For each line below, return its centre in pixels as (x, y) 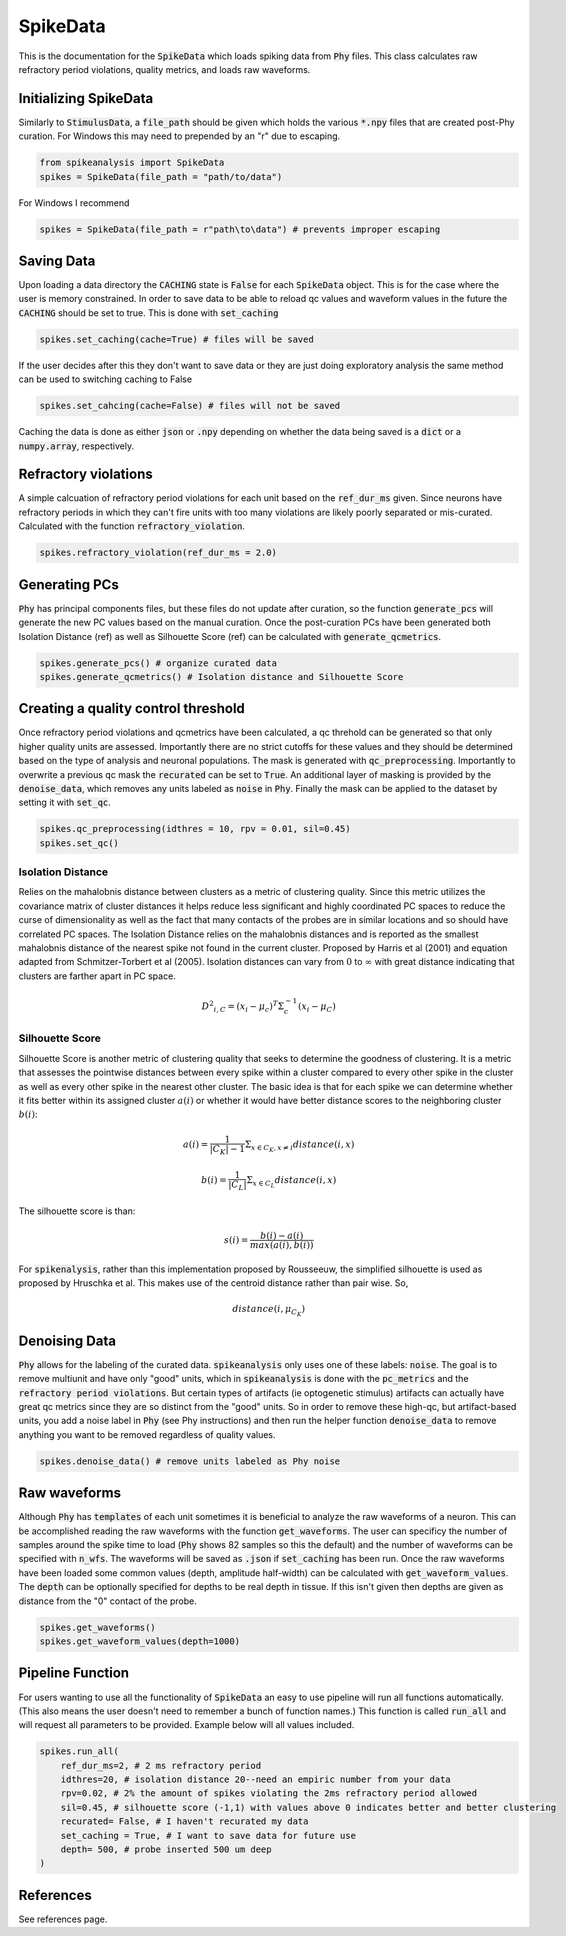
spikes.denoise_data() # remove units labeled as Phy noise (190, 1461)
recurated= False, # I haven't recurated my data (184, 1821)
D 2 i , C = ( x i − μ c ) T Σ (243, 1006)
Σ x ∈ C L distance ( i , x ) (291, 1182)
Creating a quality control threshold (131, 708)
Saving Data (57, 260)
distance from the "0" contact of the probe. (107, 1601)
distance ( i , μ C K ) (268, 1311)
